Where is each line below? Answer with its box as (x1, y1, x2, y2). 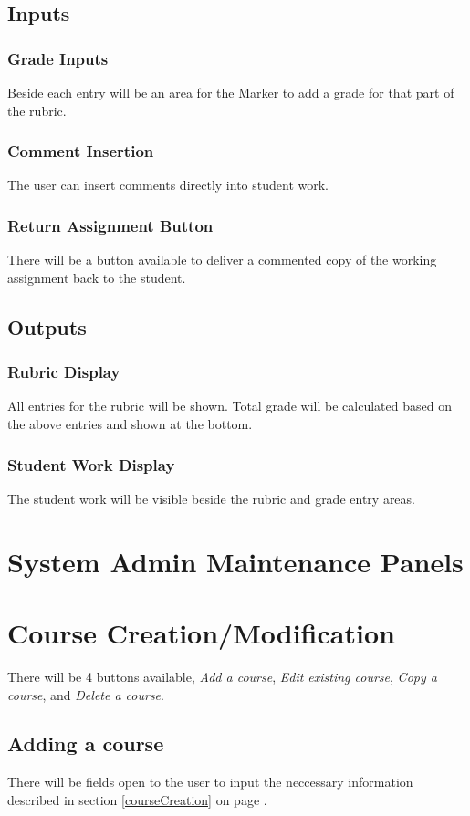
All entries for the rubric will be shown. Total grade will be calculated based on (7, 396, 452, 415)
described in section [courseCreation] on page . (7, 790, 267, 809)
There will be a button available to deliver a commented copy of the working (7, 250, 437, 269)
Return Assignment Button (7, 214, 214, 236)
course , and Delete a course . (7, 685, 164, 704)
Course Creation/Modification (7, 613, 395, 651)
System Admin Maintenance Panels (7, 542, 464, 580)
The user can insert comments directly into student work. (7, 175, 329, 194)
